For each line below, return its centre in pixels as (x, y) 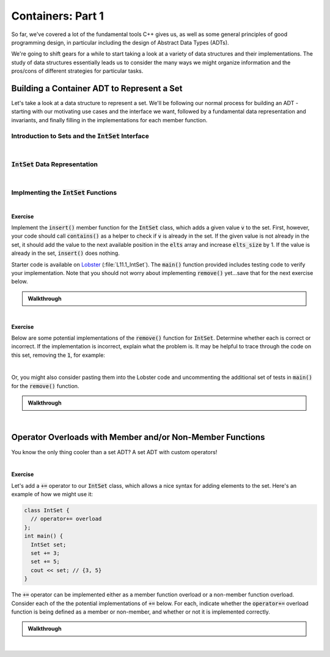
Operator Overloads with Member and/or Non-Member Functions (138, 437)
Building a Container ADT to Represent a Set (97, 88)
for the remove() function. (45, 386)
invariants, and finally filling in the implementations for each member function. (109, 120)
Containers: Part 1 (57, 16)
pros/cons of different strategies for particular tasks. (77, 71)
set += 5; (46, 562)
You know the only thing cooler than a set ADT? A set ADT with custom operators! (114, 452)
